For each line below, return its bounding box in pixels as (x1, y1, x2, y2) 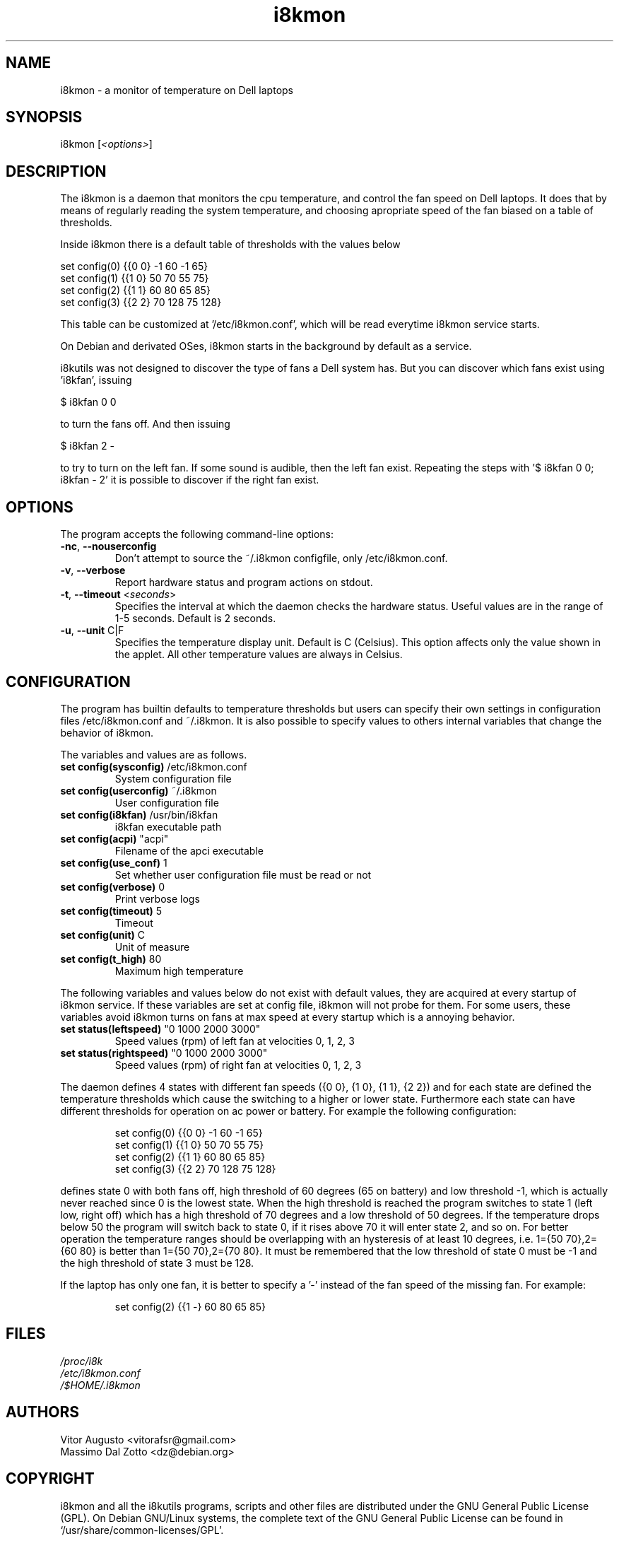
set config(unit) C (60, 928, 145, 941)
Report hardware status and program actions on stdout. (114, 576, 373, 589)
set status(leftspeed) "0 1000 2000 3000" (60, 1022, 261, 1035)
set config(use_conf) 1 (60, 856, 167, 869)
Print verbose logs (114, 892, 200, 905)
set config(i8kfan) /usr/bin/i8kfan (60, 808, 218, 821)
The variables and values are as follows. (60, 748, 247, 761)
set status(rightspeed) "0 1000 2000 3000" (60, 1046, 268, 1059)
